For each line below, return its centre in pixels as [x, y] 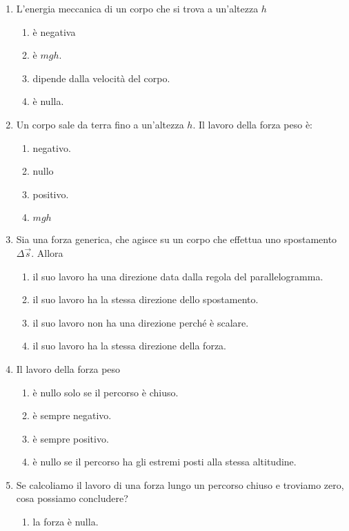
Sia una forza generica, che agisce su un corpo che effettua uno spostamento [177, 239]
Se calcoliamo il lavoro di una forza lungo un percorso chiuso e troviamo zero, [180, 484]
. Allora [47, 252]
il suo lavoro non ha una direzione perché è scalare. [141, 322]
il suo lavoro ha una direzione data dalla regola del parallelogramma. [178, 276]
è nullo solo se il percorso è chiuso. [106, 392]
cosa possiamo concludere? [72, 498]
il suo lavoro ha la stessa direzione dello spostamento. [146, 299]
